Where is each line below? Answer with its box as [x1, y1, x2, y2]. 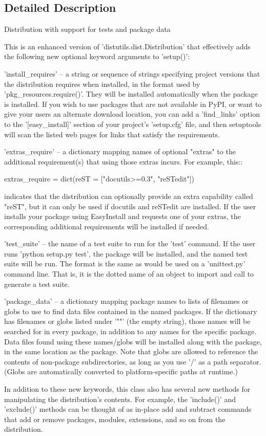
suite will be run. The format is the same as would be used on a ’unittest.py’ [4, 258, 245, 269]
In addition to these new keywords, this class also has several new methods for [4, 384, 251, 394]
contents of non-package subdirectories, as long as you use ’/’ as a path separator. [4, 356, 261, 367]
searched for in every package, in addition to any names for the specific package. [4, 326, 257, 337]
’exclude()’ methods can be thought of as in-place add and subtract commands [4, 404, 252, 414]
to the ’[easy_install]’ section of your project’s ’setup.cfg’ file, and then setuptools [4, 118, 261, 129]
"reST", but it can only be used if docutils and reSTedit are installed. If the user [4, 201, 256, 211]
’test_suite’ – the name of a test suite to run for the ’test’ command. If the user [4, 238, 256, 249]
